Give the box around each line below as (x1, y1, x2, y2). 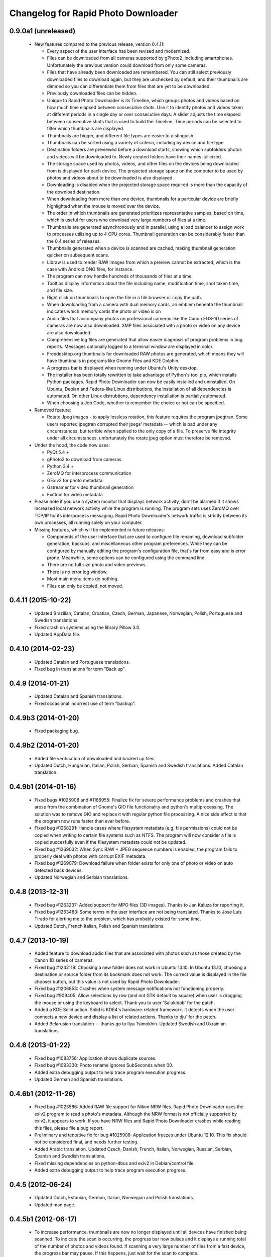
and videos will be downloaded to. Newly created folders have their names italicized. (47, 153, 222, 159)
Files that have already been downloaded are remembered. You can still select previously (47, 69, 232, 75)
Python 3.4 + (47, 463, 74, 469)
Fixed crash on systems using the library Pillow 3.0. (34, 624, 141, 631)
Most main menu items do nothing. (47, 576, 119, 582)
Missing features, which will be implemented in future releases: (34, 526, 165, 532)
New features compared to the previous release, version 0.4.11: (34, 41, 165, 47)
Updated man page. (34, 1202, 76, 1208)
